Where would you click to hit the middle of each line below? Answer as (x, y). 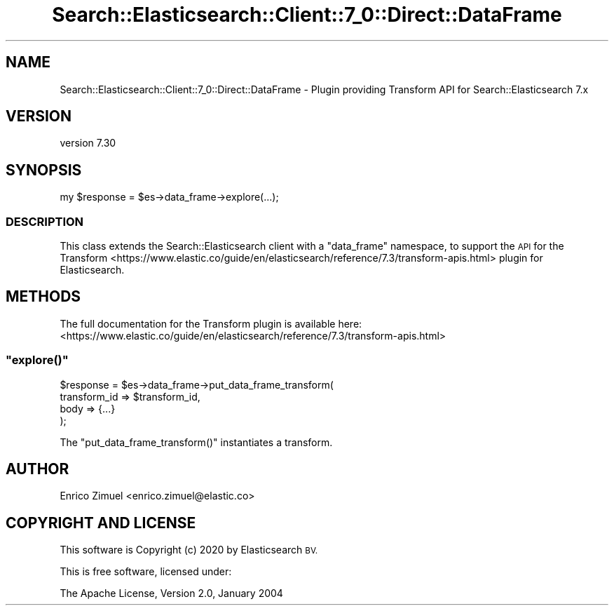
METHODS (43, 297)
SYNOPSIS (44, 170)
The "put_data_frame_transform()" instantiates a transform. (196, 442)
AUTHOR (37, 469)
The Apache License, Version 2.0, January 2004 (171, 593)
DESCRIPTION (45, 221)
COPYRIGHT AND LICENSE (101, 523)
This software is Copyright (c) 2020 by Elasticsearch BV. (189, 550)
